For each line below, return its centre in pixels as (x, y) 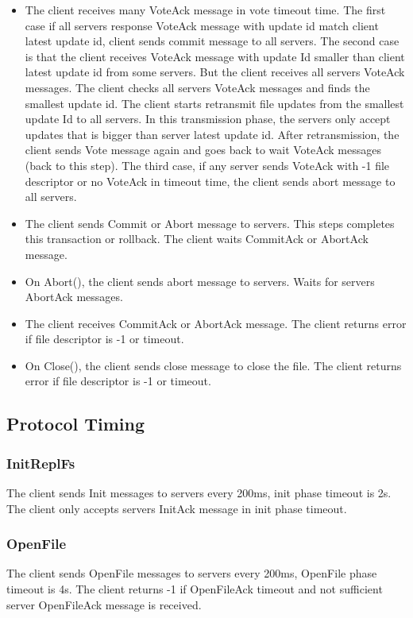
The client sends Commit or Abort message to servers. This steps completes (210, 223)
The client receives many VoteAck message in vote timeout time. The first (205, 10)
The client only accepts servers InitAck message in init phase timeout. (177, 508)
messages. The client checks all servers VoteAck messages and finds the (197, 87)
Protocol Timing (76, 424)
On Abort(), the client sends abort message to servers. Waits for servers (200, 281)
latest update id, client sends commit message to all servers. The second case (212, 41)
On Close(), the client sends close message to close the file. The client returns (213, 365)
